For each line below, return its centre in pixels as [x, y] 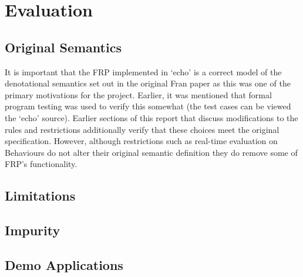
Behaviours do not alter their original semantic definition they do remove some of [151, 152]
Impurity [33, 230]
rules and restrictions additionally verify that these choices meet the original [142, 129]
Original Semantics [63, 47]
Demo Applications [64, 264]
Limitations [40, 196]
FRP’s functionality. [41, 164]
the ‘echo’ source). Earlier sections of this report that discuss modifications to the [151, 117]
